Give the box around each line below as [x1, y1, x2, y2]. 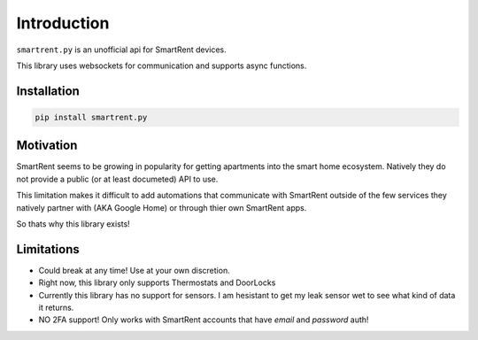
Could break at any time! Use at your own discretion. [38, 265, 230, 275]
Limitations [16, 242, 80, 257]
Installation [16, 83, 80, 98]
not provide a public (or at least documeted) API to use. [16, 174, 219, 184]
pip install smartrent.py [35, 112, 148, 122]
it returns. [38, 302, 74, 313]
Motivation [16, 138, 78, 153]
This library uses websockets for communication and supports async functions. [16, 60, 307, 71]
